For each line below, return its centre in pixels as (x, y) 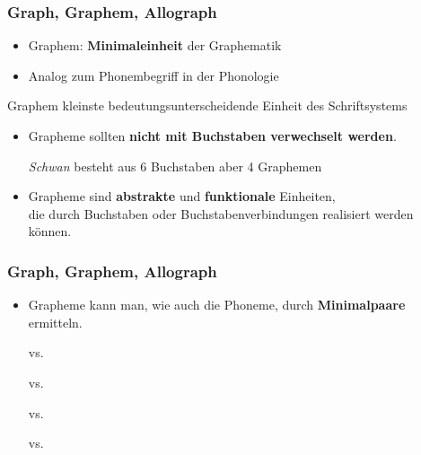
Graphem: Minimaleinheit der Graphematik (155, 45)
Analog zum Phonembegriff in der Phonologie (153, 75)
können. (50, 231)
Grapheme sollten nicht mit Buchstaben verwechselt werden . (212, 136)
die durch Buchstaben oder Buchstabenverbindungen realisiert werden (221, 213)
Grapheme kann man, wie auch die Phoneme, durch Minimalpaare (217, 305)
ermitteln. (55, 322)
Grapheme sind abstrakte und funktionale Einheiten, (182, 196)
